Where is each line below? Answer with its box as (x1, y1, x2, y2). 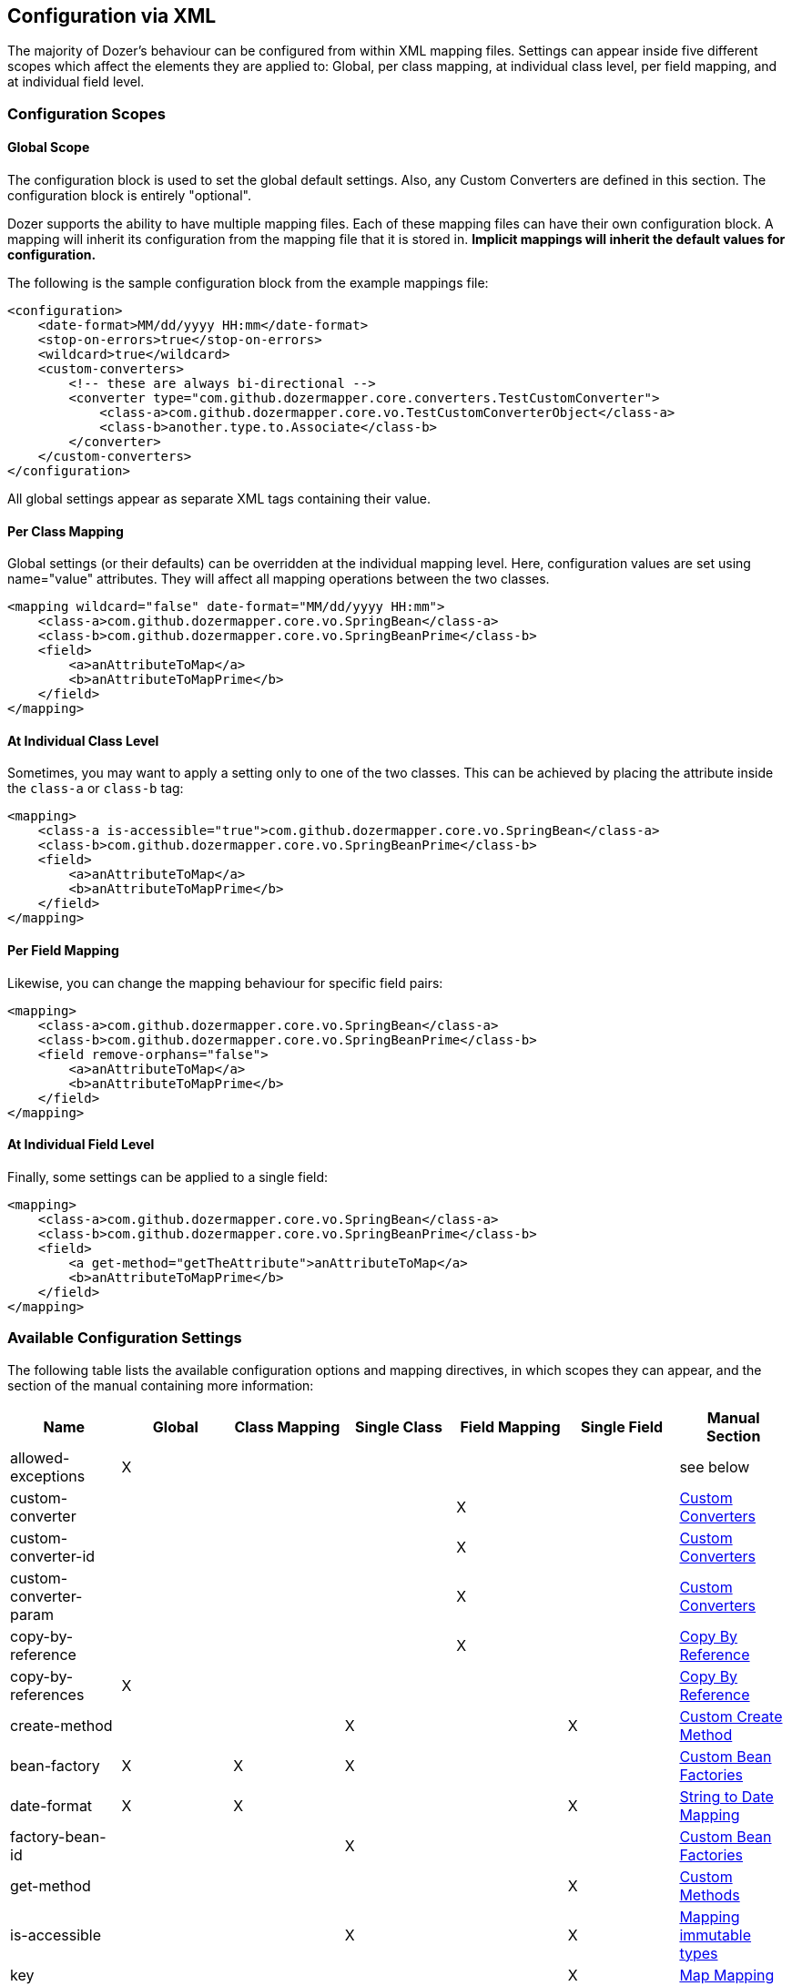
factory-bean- (10, 1827, 107, 1846)
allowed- (10, 1448, 70, 1467)
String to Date (679, 1787, 774, 1806)
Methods (679, 1885, 740, 1904)
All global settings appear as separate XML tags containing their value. (7, 491, 431, 507)
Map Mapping (679, 1965, 775, 1984)
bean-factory (10, 1756, 100, 1775)
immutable (679, 1925, 752, 1944)
